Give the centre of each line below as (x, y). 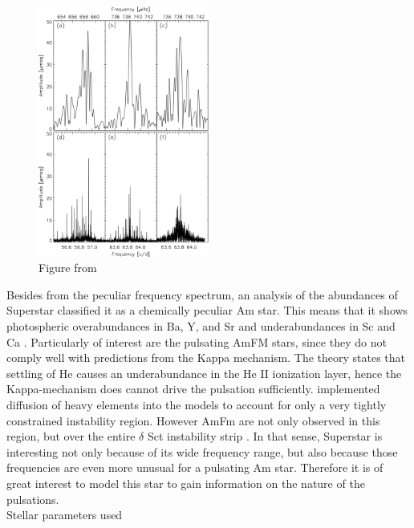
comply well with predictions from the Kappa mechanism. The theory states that (206, 357)
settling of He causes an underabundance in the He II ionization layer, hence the (204, 373)
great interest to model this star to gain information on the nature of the (186, 483)
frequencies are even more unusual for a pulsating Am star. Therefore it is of (195, 467)
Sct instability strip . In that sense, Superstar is (265, 436)
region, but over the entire (71, 436)
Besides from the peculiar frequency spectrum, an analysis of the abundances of (202, 294)
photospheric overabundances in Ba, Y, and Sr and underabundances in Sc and (201, 326)
